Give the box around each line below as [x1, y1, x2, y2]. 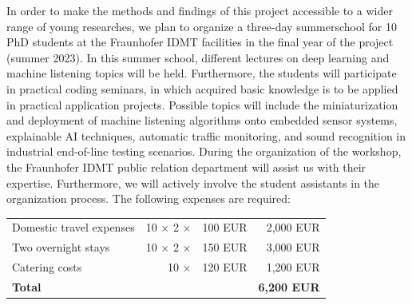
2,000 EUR [266, 219, 320, 236]
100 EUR [202, 219, 248, 236]
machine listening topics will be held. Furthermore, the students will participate [6, 65, 397, 81]
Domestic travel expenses [12, 219, 135, 236]
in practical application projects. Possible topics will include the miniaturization [6, 96, 398, 113]
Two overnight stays [12, 239, 110, 255]
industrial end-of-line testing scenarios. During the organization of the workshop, [6, 143, 402, 160]
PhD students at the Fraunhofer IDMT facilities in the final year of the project [6, 34, 394, 50]
